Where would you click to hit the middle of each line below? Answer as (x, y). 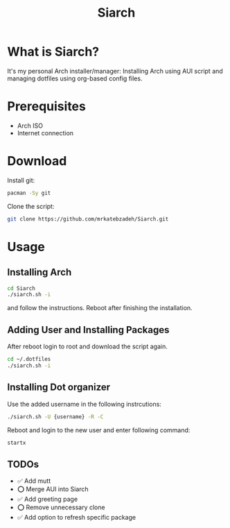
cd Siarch (21, 288)
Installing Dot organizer (59, 388)
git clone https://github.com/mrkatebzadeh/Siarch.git (88, 219)
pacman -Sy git (29, 193)
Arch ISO (30, 126)
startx (17, 443)
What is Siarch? (53, 52)
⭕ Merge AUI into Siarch (53, 489)
